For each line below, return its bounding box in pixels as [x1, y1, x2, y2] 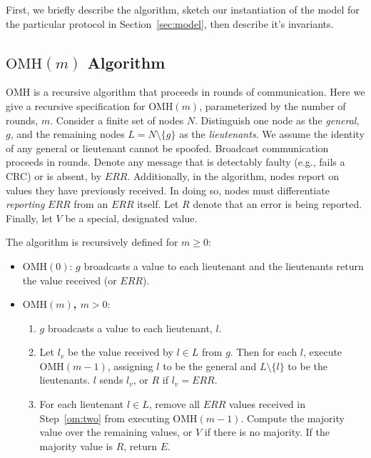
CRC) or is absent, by [6, 168, 102, 183]
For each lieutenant [39, 397, 124, 412]
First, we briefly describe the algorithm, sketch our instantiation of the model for [6, 2, 360, 16]
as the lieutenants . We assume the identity [179, 126, 365, 141]
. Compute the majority [240, 410, 345, 425]
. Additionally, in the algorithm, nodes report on [127, 168, 340, 183]
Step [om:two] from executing [39, 410, 170, 425]
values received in [228, 397, 305, 412]
